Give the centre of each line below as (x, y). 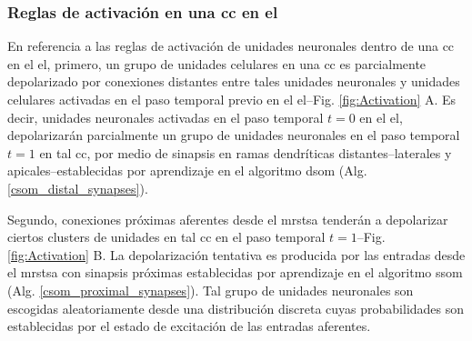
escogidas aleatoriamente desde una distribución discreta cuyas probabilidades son (236, 308)
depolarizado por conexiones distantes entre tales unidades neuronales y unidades (234, 81)
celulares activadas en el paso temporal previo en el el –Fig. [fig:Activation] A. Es (232, 99)
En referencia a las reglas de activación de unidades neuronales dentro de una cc (231, 46)
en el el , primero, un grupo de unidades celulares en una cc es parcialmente (217, 63)
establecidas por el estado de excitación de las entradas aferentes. (189, 326)
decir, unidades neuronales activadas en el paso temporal (166, 117)
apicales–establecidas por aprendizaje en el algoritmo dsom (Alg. (187, 170)
